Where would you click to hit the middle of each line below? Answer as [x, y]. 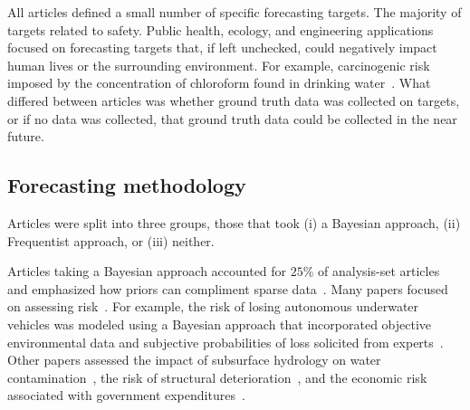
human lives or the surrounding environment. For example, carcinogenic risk [219, 65]
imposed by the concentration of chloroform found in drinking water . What [219, 83]
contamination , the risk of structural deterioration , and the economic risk [217, 377]
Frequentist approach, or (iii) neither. [111, 240]
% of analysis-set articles [371, 271]
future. [26, 136]
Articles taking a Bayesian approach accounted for [147, 271]
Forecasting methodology [127, 185]
